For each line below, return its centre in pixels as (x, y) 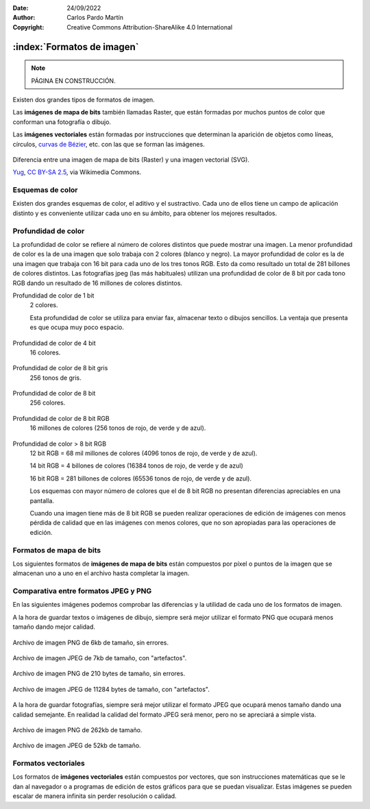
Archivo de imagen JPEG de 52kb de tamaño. (77, 746)
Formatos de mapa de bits (57, 550)
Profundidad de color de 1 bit (53, 295)
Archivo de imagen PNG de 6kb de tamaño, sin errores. (91, 642)
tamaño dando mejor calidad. (54, 627)
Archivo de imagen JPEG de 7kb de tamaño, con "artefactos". (100, 657)
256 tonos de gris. (56, 378)
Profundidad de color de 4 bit (54, 343)
